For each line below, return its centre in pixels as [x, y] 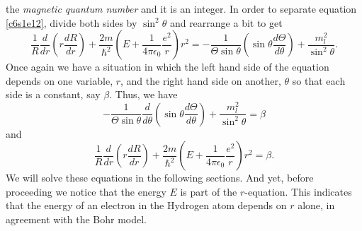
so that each [319, 80]
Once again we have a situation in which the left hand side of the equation [168, 67]
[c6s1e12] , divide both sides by [72, 22]
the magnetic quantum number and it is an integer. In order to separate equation [181, 8]
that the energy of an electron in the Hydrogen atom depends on [146, 205]
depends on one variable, [60, 80]
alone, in [316, 205]
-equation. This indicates [298, 191]
